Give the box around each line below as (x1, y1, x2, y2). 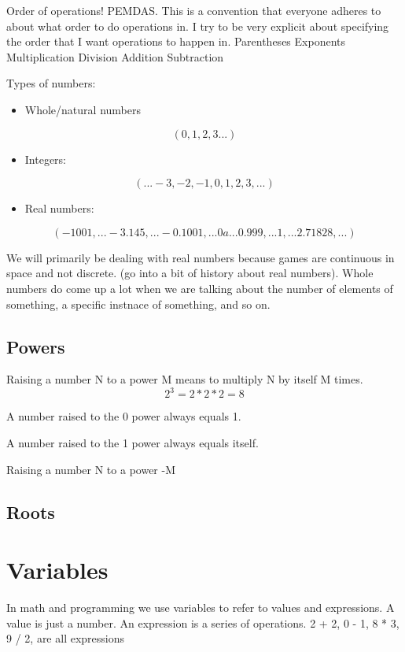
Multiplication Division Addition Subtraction (6, 48, 224, 65)
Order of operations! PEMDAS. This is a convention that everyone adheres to (6, 2, 381, 18)
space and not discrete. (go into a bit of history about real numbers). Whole (6, 265, 374, 281)
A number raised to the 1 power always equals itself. (6, 435, 259, 451)
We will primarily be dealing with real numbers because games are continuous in (6, 249, 395, 265)
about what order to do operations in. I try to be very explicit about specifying (6, 17, 389, 34)
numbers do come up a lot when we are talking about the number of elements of (6, 280, 393, 296)
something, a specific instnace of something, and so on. (6, 295, 271, 312)
